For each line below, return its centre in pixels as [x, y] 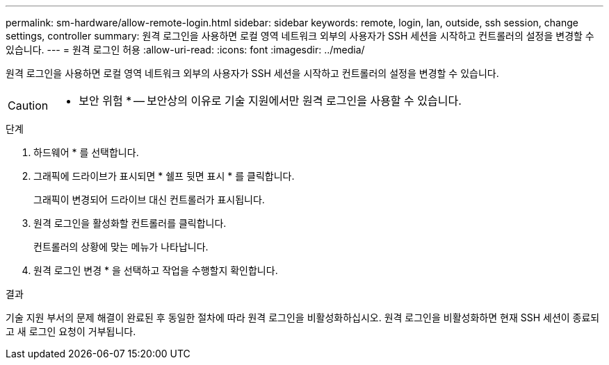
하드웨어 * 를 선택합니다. [86, 152]
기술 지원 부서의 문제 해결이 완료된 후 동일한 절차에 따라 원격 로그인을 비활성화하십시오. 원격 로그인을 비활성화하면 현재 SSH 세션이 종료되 [303, 317]
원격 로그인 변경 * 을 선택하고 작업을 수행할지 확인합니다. [156, 270]
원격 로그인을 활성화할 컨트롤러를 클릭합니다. [130, 223]
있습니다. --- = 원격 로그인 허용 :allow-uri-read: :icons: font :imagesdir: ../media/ [185, 50]
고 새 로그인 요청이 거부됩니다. [71, 331]
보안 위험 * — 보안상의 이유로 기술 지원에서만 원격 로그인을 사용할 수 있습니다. [270, 101]
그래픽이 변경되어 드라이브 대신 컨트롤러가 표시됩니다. [149, 200]
